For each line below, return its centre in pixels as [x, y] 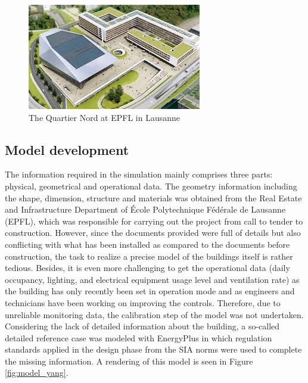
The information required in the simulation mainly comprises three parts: [139, 174]
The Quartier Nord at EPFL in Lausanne [104, 117]
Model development [67, 149]
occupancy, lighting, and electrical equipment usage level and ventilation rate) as [152, 279]
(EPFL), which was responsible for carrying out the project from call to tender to [154, 221]
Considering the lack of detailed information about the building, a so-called [142, 326]
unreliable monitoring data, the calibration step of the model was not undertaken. [154, 314]
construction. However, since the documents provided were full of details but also [153, 233]
